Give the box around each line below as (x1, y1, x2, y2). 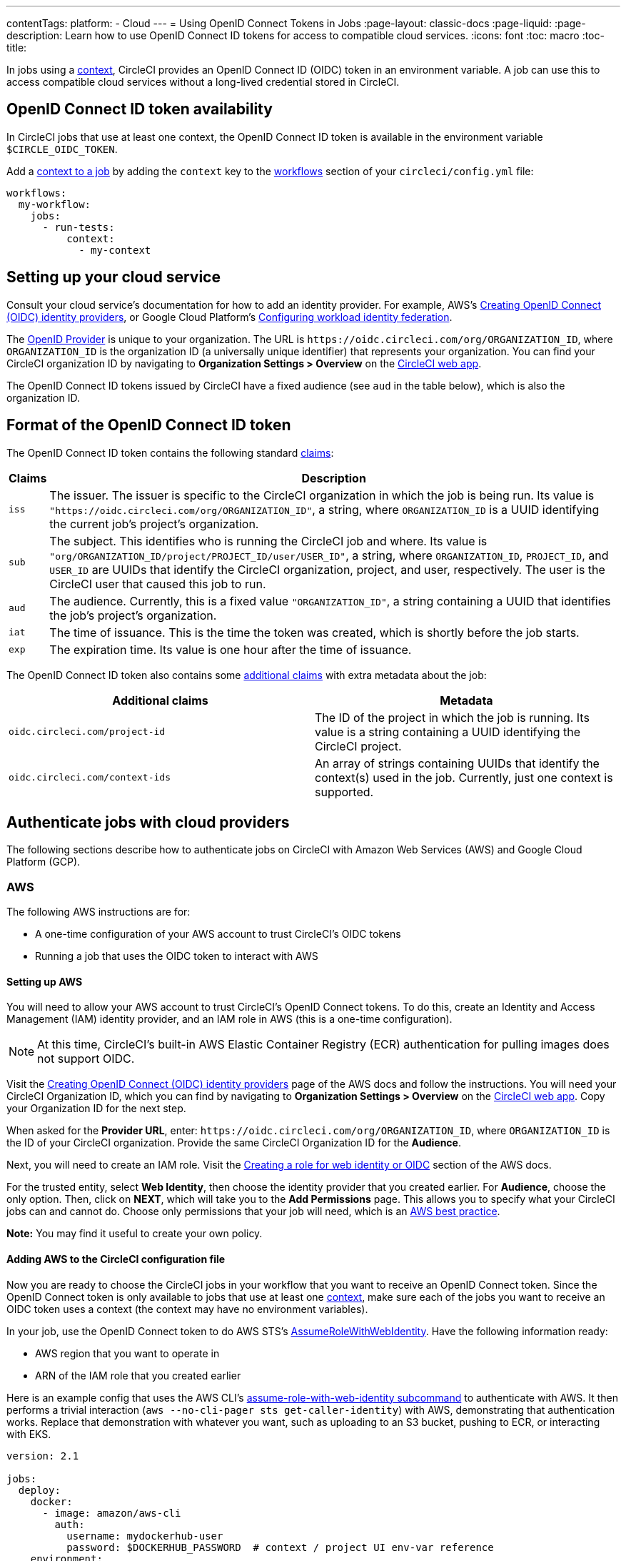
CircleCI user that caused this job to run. (49, 576, 266, 591)
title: (6, 41, 27, 54)
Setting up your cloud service (6, 268, 221, 287)
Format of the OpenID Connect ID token (6, 416, 291, 435)
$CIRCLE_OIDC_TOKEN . (6, 142, 118, 155)
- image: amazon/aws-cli (42, 1507, 181, 1519)
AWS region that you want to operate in (35, 1347, 220, 1359)
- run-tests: (42, 221, 115, 233)
